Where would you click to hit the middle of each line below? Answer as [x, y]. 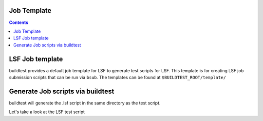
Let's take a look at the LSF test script [47, 112]
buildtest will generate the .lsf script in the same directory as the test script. [85, 103]
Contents [19, 22]
